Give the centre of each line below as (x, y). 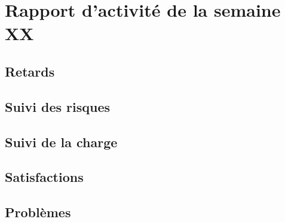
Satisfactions (44, 177)
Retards (30, 71)
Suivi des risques (58, 106)
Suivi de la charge (61, 142)
